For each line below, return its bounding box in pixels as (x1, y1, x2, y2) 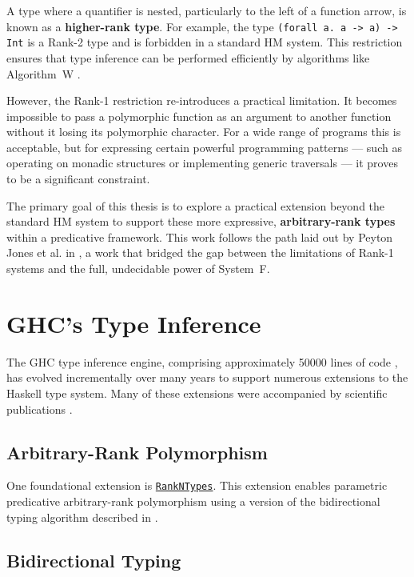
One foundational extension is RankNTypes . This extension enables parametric (6, 477, 388, 494)
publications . (6, 400, 73, 417)
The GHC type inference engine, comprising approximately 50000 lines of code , (6, 353, 398, 370)
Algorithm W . (6, 65, 81, 82)
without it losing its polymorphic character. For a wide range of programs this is (6, 123, 401, 140)
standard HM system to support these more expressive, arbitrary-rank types (6, 213, 396, 230)
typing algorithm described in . (6, 508, 158, 525)
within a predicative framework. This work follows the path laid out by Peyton (6, 228, 393, 245)
